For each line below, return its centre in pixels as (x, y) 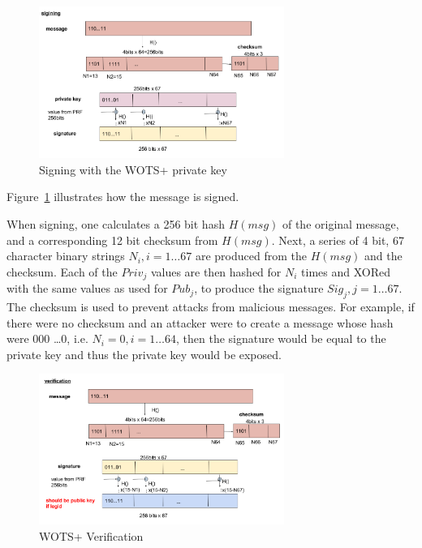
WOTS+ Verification (91, 535)
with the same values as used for (87, 288)
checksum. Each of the (62, 271)
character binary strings (66, 256)
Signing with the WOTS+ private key (133, 169)
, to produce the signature (259, 288)
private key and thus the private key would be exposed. (144, 354)
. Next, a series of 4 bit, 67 (338, 240)
